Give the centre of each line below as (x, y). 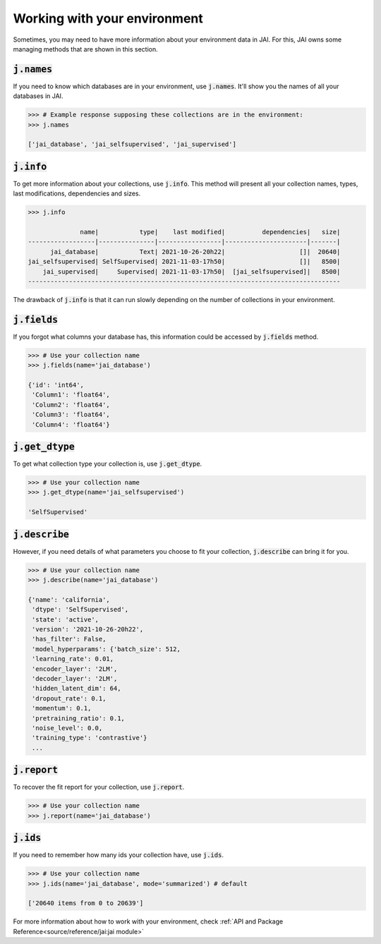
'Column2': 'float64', (71, 405)
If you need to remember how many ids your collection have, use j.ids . (118, 855)
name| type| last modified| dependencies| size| (210, 232)
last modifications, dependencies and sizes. (77, 193)
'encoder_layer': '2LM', (75, 669)
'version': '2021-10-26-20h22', (88, 629)
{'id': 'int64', (56, 385)
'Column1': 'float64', (71, 395)
